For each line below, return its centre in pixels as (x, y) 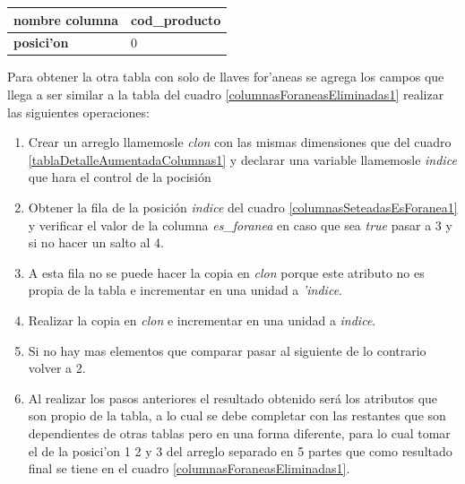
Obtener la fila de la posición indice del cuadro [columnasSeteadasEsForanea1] (243, 207)
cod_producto (176, 19)
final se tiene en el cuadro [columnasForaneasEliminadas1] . (189, 468)
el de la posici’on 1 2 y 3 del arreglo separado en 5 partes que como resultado (240, 450)
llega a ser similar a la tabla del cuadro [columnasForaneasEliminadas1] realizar (226, 95)
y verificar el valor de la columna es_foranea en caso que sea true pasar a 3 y (240, 225)
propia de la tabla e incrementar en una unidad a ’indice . (185, 290)
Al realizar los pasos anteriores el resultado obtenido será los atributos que (233, 398)
